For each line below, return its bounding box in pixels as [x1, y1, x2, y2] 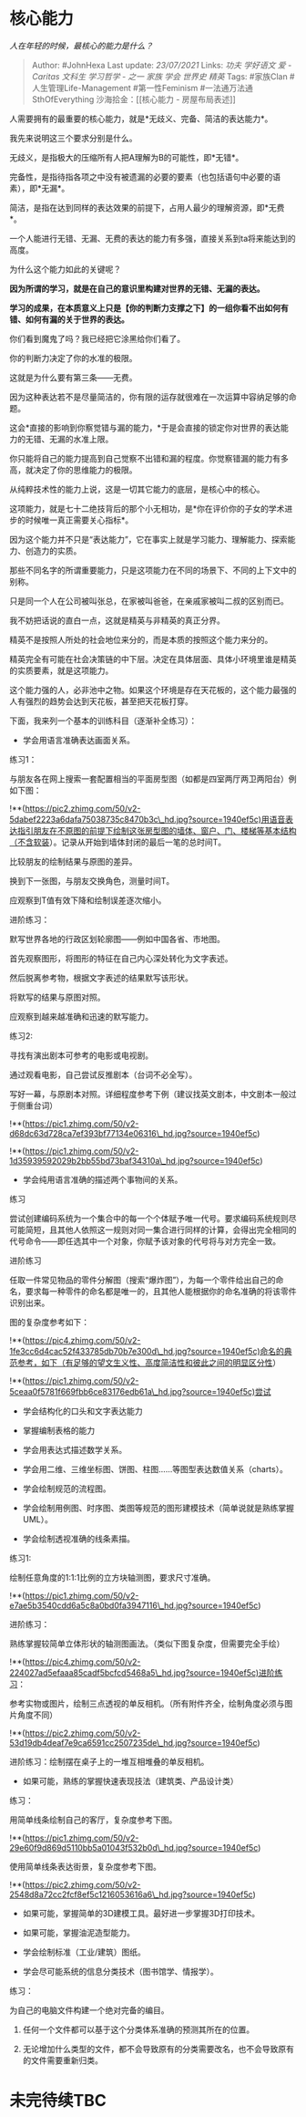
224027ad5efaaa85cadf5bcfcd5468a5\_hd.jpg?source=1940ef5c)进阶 [9, 1666, 275, 1678]
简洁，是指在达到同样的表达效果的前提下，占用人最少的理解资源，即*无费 [9, 202, 285, 213]
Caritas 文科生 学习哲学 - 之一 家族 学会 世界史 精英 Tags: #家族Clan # [31, 70, 295, 82]
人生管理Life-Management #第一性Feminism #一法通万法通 [31, 82, 253, 93]
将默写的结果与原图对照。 [9, 991, 106, 1002]
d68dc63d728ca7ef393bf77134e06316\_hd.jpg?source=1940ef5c [9, 1127, 258, 1138]
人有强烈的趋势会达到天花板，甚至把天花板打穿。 [9, 695, 193, 707]
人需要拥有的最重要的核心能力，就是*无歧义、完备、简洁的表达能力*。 [9, 113, 273, 124]
